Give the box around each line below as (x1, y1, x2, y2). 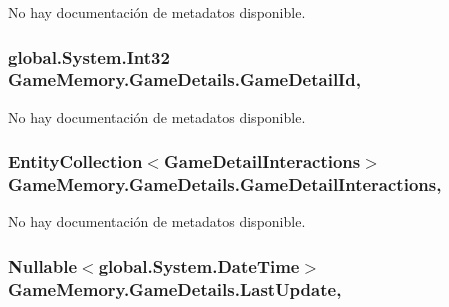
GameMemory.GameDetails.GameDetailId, (8, 67, 361, 92)
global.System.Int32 (8, 44, 170, 69)
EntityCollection (8, 149, 143, 174)
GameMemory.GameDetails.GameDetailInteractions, (8, 172, 442, 197)
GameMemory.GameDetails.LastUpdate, (8, 276, 342, 301)
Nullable (8, 253, 78, 278)
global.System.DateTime (98, 253, 300, 278)
